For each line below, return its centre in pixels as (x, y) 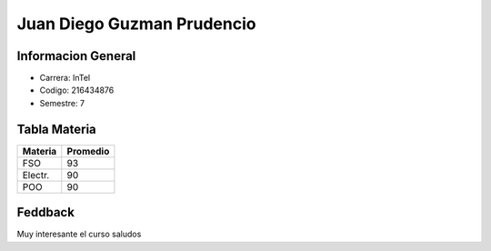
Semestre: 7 (62, 103)
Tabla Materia (57, 129)
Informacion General (76, 56)
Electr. (36, 175)
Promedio (88, 151)
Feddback (45, 212)
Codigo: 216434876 (77, 90)
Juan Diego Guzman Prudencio (136, 24)
